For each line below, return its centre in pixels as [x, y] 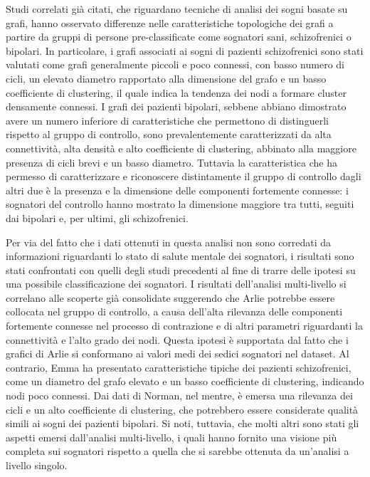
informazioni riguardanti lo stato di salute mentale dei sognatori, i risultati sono [180, 256]
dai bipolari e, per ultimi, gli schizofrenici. [97, 217]
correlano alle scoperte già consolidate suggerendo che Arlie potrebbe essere [170, 297]
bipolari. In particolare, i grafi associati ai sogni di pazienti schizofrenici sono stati [185, 50]
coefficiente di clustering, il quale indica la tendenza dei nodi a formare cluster [176, 92]
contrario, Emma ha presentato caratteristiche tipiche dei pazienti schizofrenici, [179, 367]
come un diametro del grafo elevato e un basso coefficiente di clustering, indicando [185, 381]
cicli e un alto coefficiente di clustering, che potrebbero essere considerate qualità [182, 409]
